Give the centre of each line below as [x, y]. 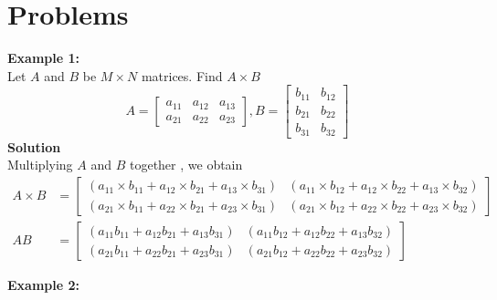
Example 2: [43, 285]
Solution [34, 146]
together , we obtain [186, 165]
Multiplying [40, 165]
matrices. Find [182, 75]
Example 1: [43, 58]
